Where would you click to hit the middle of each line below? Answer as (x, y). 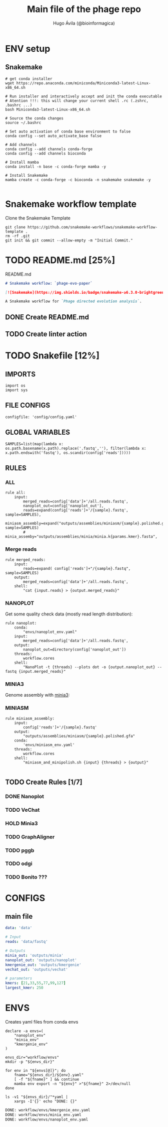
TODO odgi (19, 863)
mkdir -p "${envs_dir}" (30, 1062)
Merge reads (21, 549)
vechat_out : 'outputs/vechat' (37, 969)
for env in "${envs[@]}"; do (35, 1070)
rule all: (15, 493)
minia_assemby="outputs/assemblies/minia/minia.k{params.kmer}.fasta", (81, 537)
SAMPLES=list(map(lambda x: (34, 444)
